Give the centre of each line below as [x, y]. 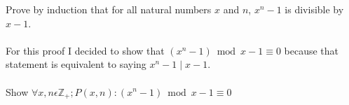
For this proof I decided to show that [85, 50]
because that [312, 50]
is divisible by [314, 9]
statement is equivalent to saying [76, 64]
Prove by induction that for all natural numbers [109, 9]
